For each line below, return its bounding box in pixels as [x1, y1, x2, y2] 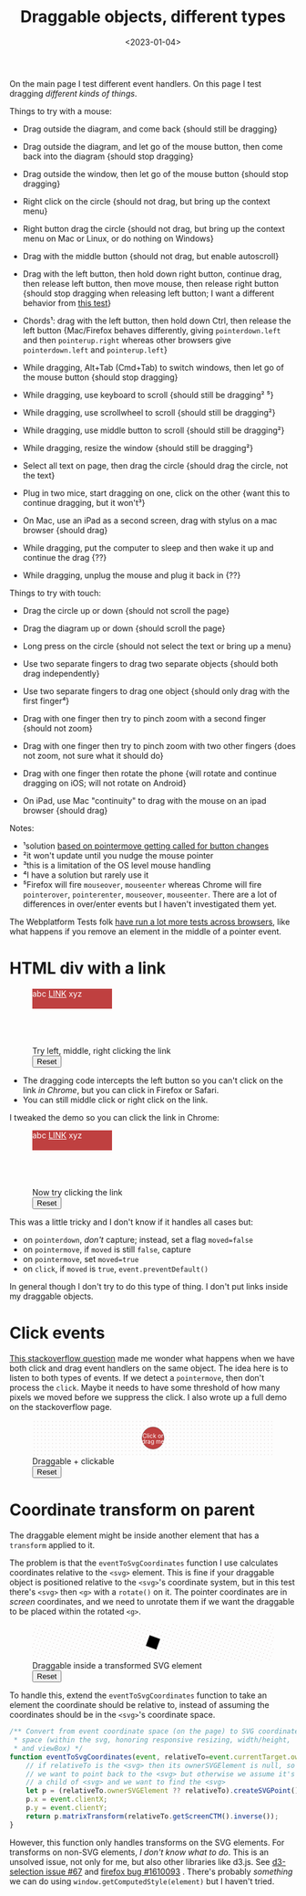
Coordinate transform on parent [9, 1500, 255, 1521]
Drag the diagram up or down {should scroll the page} [22, 623, 226, 634]
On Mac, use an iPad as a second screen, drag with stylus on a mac [22, 514, 278, 526]
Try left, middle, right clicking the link [32, 1045, 171, 1056]
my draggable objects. [9, 1290, 94, 1301]
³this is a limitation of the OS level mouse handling [22, 859, 211, 870]
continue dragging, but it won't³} [22, 497, 146, 508]
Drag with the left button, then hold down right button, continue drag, [22, 268, 282, 279]
